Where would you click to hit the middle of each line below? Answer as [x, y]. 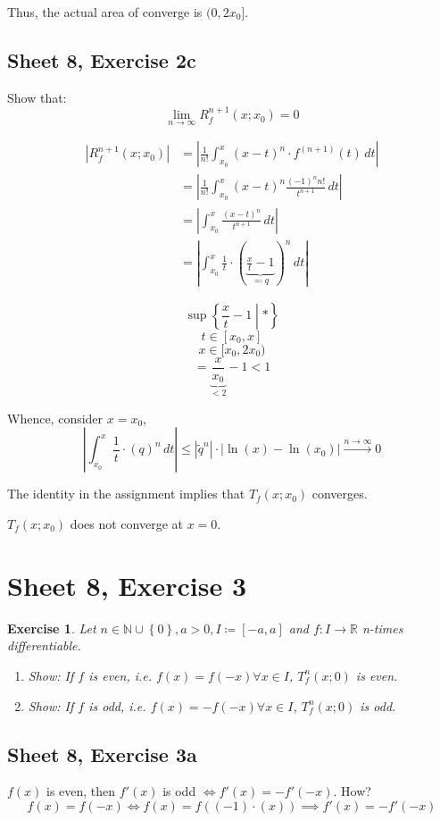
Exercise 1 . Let [52, 628]
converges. [340, 494]
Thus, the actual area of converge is [105, 12]
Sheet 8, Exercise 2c [102, 59]
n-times [382, 628]
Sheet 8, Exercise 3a [102, 754]
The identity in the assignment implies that [126, 494]
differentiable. [44, 645]
